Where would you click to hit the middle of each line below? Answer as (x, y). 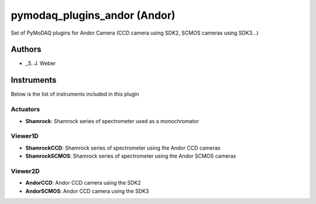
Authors (26, 50)
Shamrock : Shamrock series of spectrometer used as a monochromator (112, 121)
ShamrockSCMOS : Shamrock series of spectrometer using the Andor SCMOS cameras (131, 156)
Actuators (25, 110)
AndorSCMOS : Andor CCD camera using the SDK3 (87, 191)
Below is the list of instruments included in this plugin (75, 94)
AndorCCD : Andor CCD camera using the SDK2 (83, 183)
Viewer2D (25, 171)
